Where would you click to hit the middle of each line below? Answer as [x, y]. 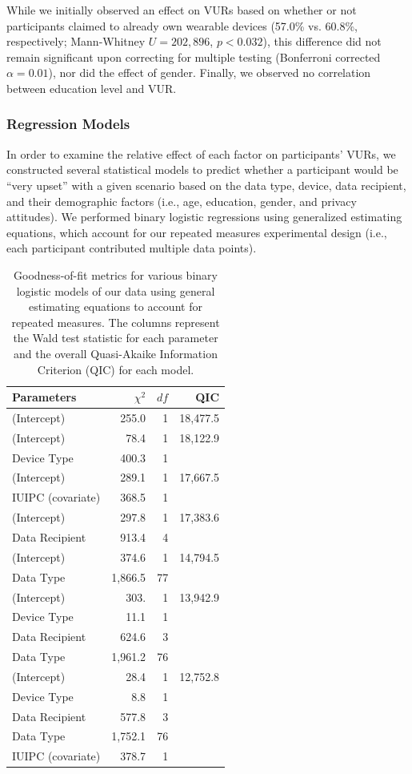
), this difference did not [322, 41]
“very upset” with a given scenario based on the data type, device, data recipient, [206, 185]
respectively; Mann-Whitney [76, 41]
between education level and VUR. [92, 88]
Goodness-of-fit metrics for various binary [116, 274]
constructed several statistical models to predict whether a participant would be [202, 169]
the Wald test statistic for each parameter [116, 338]
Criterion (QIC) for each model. [116, 369]
